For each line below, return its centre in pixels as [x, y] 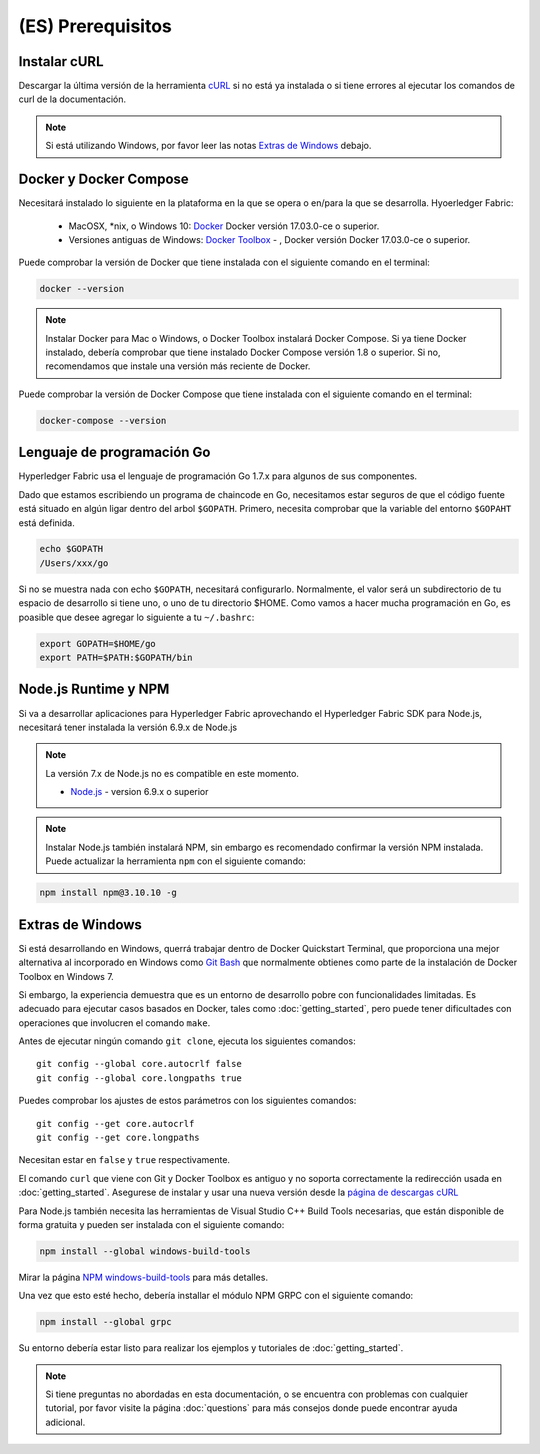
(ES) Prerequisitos [95, 26]
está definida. [46, 522]
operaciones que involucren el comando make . [114, 1022]
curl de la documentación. [72, 99]
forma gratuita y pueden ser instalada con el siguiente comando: [151, 1224]
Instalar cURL [61, 61]
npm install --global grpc [105, 1322]
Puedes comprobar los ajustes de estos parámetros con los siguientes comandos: [187, 1101]
